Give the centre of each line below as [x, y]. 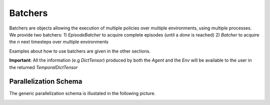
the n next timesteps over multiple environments [59, 42]
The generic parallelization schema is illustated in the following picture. [82, 93]
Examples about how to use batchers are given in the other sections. [80, 51]
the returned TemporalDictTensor [43, 67]
